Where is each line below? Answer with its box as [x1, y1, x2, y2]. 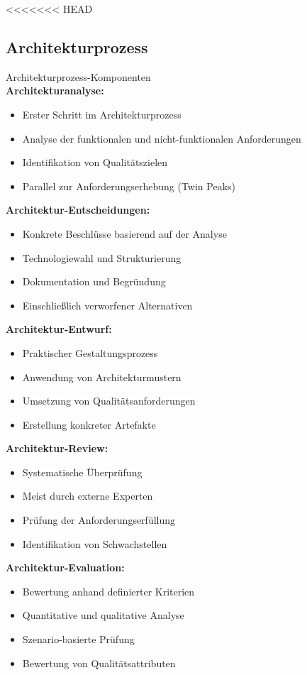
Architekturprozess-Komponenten [6, 69, 151, 84]
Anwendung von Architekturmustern [22, 369, 182, 384]
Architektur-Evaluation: [6, 560, 125, 575]
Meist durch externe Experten [22, 488, 153, 503]
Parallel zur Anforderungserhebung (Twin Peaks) [22, 178, 236, 193]
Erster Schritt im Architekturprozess [22, 106, 182, 121]
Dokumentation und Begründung [22, 274, 166, 289]
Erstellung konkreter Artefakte [22, 417, 156, 432]
